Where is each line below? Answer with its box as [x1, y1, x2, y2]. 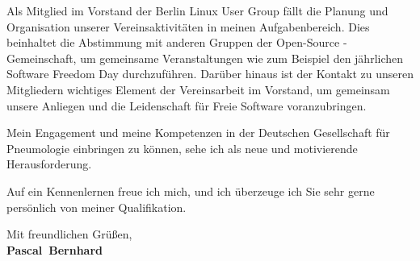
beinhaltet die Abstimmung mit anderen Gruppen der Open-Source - [6, 34, 347, 51]
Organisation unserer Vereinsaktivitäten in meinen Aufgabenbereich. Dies [6, 18, 370, 35]
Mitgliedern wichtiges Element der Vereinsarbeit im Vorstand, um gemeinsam [6, 81, 390, 97]
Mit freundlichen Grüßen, [6, 226, 132, 242]
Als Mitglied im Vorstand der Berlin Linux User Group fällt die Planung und [6, 2, 388, 19]
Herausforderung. [6, 155, 92, 172]
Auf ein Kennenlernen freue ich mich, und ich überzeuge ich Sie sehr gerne [6, 182, 375, 199]
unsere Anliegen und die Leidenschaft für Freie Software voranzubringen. [6, 97, 367, 114]
